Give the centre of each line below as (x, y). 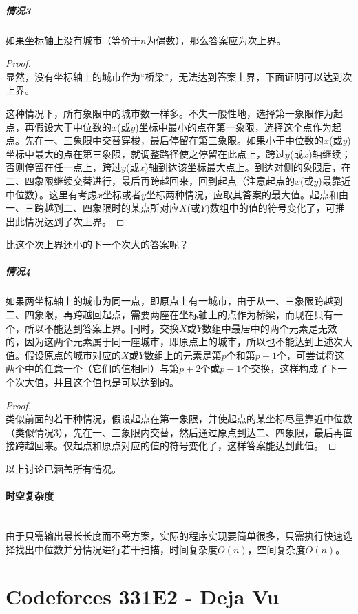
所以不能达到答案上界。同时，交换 (102, 328)
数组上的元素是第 (183, 355)
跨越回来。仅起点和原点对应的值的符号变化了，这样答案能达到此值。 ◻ (176, 446)
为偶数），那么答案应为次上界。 (216, 40)
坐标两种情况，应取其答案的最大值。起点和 (242, 194)
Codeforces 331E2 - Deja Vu (143, 596)
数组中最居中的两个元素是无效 (270, 328)
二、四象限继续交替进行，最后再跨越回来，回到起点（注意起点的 (150, 180)
